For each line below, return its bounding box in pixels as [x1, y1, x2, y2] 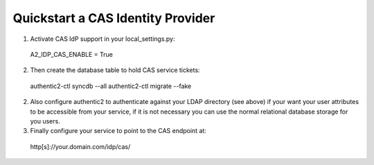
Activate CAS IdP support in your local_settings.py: [30, 35, 176, 43]
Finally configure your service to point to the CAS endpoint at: [30, 127, 207, 135]
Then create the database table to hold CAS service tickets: [30, 66, 200, 74]
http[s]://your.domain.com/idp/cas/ [30, 142, 131, 150]
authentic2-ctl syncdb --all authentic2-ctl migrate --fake [30, 82, 192, 90]
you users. [30, 116, 60, 125]
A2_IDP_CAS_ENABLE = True [30, 50, 114, 58]
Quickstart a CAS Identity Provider [12, 10, 215, 26]
